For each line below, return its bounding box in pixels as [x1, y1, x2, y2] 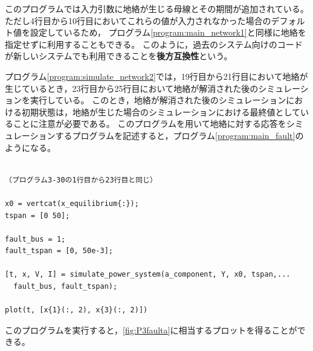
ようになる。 [5, 141, 56, 153]
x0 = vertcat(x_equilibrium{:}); [5, 199, 139, 208]
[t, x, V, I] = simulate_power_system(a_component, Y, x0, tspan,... [5, 270, 291, 279]
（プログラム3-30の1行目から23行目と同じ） [5, 175, 157, 184]
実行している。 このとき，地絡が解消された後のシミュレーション [30, 94, 286, 106]
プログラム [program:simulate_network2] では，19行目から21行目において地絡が [5, 69, 308, 82]
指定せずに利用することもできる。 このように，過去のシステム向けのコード [5, 37, 303, 50]
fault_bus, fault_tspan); [13, 282, 118, 291]
